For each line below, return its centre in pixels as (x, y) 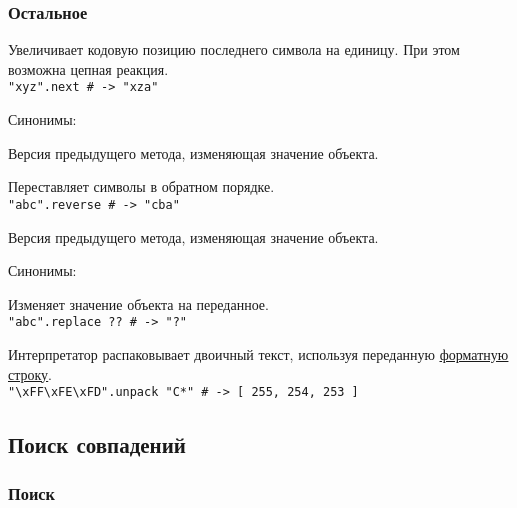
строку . (30, 373)
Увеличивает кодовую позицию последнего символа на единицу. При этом (234, 49)
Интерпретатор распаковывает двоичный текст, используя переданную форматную (258, 353)
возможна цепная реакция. (88, 68)
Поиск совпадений (97, 444)
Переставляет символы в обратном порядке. (141, 186)
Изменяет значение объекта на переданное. (138, 303)
